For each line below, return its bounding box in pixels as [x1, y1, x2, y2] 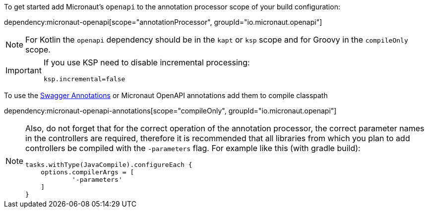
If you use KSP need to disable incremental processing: [43, 57, 250, 67]
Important [5, 65, 42, 75]
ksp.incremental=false [43, 75, 125, 83]
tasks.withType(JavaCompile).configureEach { [25, 161, 192, 168]
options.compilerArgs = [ [41, 168, 134, 176]
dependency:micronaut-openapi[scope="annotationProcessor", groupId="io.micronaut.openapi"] [4, 18, 322, 26]
